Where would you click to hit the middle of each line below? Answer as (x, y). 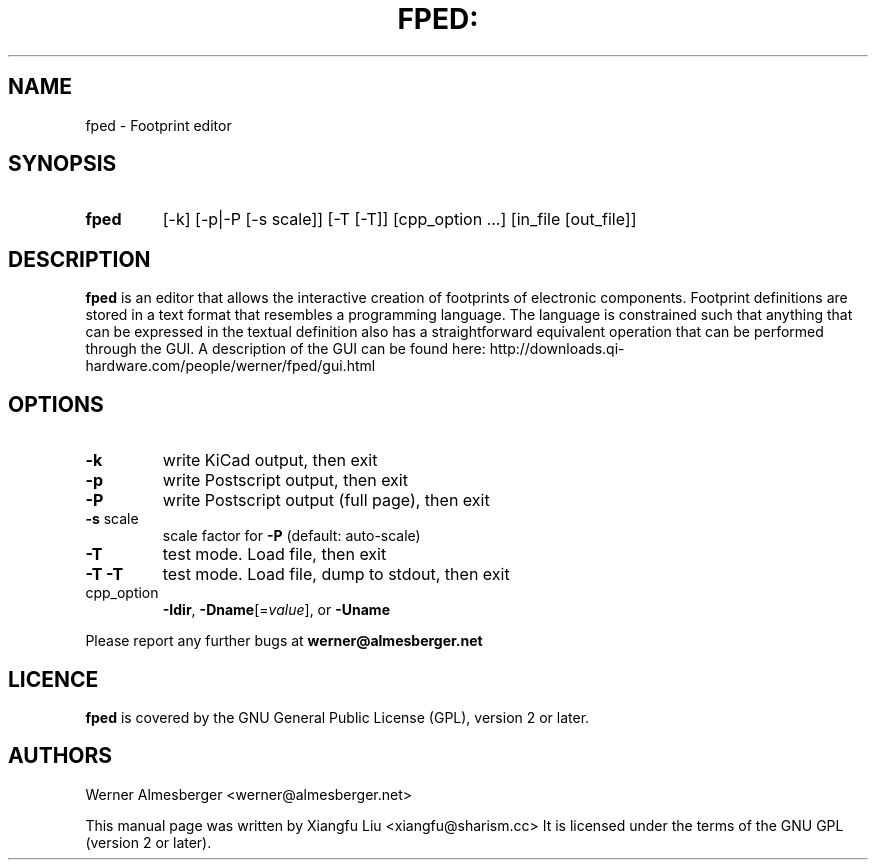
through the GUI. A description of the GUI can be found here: (285, 349)
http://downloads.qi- (557, 349)
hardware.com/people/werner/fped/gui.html (230, 366)
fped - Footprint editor (158, 125)
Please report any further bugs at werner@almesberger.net (284, 641)
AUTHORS (60, 756)
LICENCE (53, 679)
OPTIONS (56, 404)
